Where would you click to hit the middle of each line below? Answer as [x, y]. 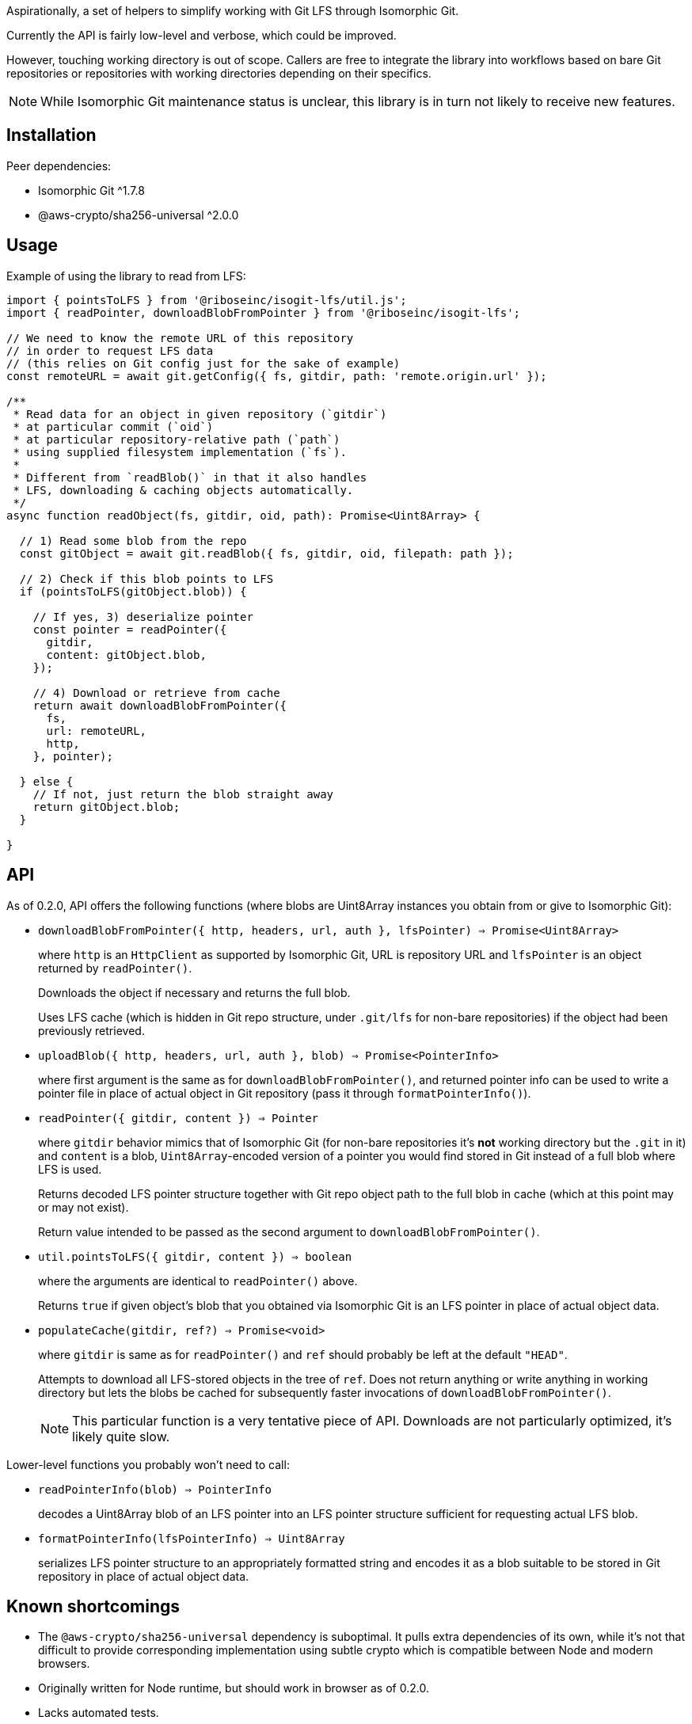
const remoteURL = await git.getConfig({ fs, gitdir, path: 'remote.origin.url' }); [277, 376]
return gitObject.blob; [106, 807]
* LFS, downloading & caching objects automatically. [183, 490]
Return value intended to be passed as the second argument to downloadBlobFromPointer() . [289, 1231]
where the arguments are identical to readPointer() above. [198, 1281]
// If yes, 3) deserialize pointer [143, 617]
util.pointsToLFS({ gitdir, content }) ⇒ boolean [195, 1256]
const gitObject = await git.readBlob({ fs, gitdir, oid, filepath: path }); [266, 553]
